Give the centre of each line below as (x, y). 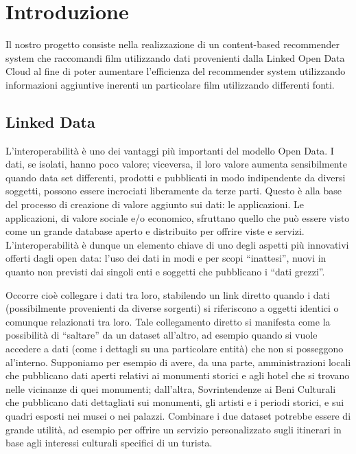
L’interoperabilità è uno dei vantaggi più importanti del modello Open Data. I (170, 150)
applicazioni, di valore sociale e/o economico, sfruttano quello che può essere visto (178, 217)
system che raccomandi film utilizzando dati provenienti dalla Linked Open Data (175, 57)
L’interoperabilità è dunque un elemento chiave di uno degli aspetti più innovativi (177, 244)
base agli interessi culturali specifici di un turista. (109, 443)
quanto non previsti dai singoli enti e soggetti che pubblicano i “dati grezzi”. (165, 272)
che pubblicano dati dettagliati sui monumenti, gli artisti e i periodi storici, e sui (175, 402)
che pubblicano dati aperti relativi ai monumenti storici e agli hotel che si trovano (178, 375)
